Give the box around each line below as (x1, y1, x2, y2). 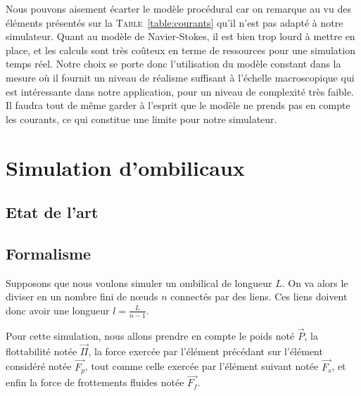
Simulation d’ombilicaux (6, 153, 245, 181)
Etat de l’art (6, 201, 99, 223)
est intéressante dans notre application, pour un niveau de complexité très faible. (6, 84, 354, 98)
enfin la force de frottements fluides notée (6, 375, 184, 390)
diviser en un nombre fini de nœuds (6, 289, 158, 304)
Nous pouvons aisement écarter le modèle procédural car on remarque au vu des (6, 1, 351, 15)
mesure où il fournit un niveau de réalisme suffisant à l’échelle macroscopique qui (6, 70, 355, 84)
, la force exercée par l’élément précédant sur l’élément (88, 343, 323, 358)
